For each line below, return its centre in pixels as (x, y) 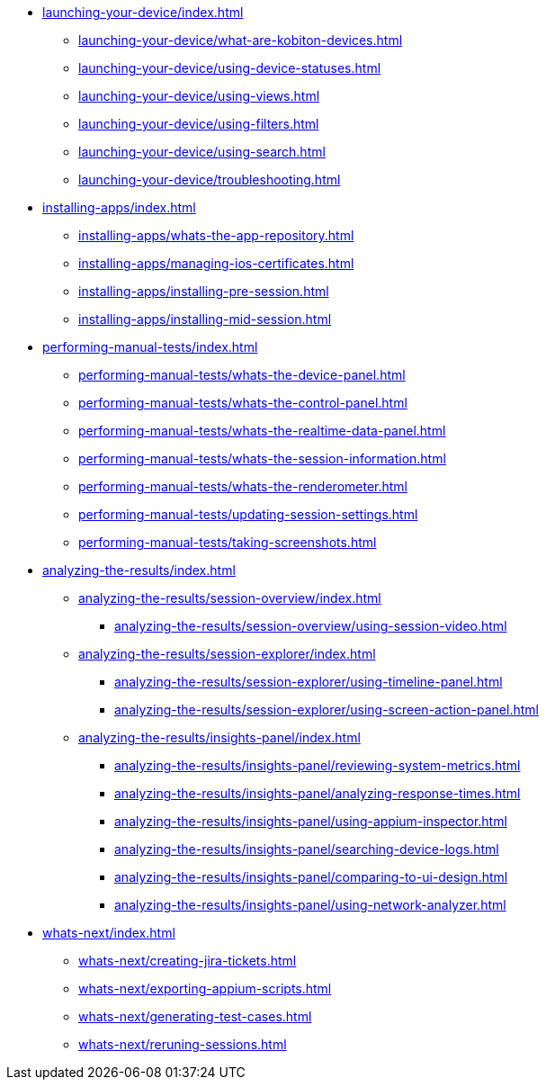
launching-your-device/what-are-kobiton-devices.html (241, 40)
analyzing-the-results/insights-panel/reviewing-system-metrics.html (318, 765)
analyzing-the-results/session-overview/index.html (230, 598)
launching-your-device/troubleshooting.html (210, 180)
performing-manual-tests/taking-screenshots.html (228, 542)
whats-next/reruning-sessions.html (183, 1044)
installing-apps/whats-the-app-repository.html (216, 235)
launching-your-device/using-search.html (202, 152)
